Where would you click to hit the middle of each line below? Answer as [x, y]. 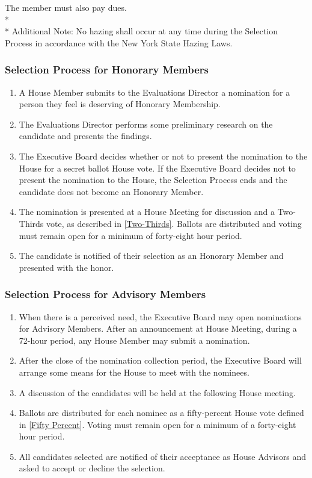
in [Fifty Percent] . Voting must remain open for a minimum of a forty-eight [158, 424]
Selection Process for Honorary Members [107, 70]
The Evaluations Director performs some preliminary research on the [146, 124]
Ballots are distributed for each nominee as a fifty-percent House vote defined [161, 413]
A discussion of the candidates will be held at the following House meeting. [157, 392]
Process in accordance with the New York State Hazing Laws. [119, 42]
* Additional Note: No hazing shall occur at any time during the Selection [142, 31]
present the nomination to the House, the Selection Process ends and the [153, 180]
